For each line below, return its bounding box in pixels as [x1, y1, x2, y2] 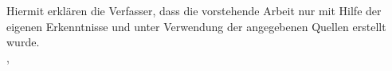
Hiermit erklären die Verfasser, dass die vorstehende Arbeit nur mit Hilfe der [6, 2, 382, 18]
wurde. [6, 34, 40, 50]
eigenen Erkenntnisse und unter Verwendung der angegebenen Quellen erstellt [6, 18, 386, 34]
